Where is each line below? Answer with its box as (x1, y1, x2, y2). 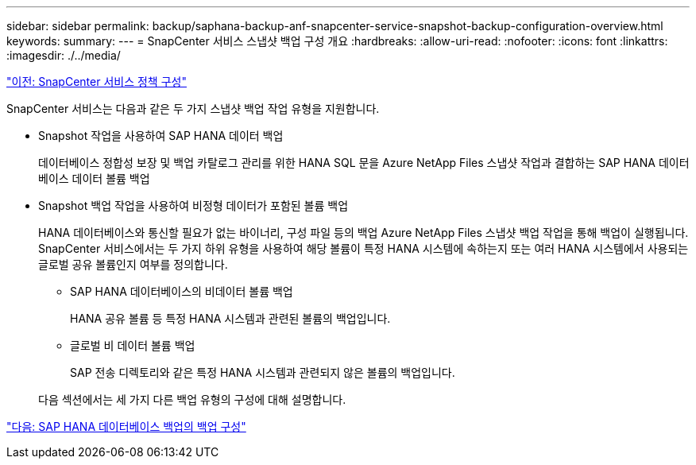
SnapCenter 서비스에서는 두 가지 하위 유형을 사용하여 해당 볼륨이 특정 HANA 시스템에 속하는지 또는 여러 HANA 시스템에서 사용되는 (38, 242, 689, 255)
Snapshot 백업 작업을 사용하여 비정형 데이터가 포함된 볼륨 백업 (38, 199, 349, 212)
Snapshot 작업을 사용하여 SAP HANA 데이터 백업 (38, 129, 284, 142)
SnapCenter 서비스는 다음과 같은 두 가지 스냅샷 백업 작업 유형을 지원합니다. (6, 102, 380, 115)
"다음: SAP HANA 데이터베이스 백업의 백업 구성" (6, 420, 246, 433)
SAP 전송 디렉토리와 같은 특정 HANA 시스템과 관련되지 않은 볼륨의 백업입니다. (70, 366, 455, 379)
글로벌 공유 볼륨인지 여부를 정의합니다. (38, 258, 228, 271)
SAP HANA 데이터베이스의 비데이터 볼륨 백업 (70, 285, 293, 298)
